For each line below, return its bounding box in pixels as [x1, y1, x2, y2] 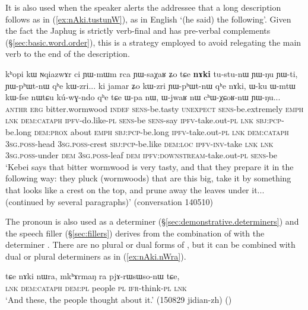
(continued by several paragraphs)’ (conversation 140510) [5, 195, 214, 207]
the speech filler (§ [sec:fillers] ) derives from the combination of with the [5, 226, 265, 239]
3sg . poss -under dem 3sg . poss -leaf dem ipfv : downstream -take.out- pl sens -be [5, 149, 278, 161]
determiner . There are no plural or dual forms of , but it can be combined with [5, 238, 296, 251]
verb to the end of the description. [5, 47, 130, 60]
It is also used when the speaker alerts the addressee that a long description [5, 1, 281, 13]
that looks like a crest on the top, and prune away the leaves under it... [5, 183, 265, 196]
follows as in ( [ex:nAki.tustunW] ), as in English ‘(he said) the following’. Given [5, 12, 291, 25]
